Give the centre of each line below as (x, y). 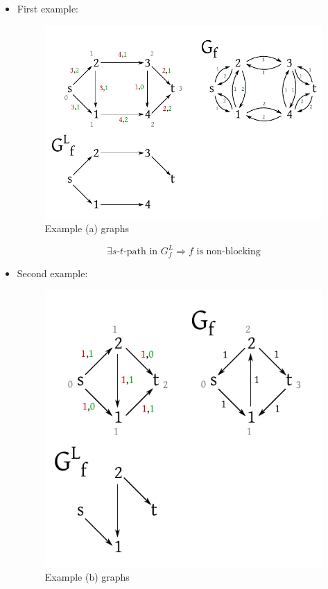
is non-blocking (228, 252)
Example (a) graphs (87, 228)
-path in (141, 252)
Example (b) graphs (87, 577)
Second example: (52, 273)
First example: (48, 8)
